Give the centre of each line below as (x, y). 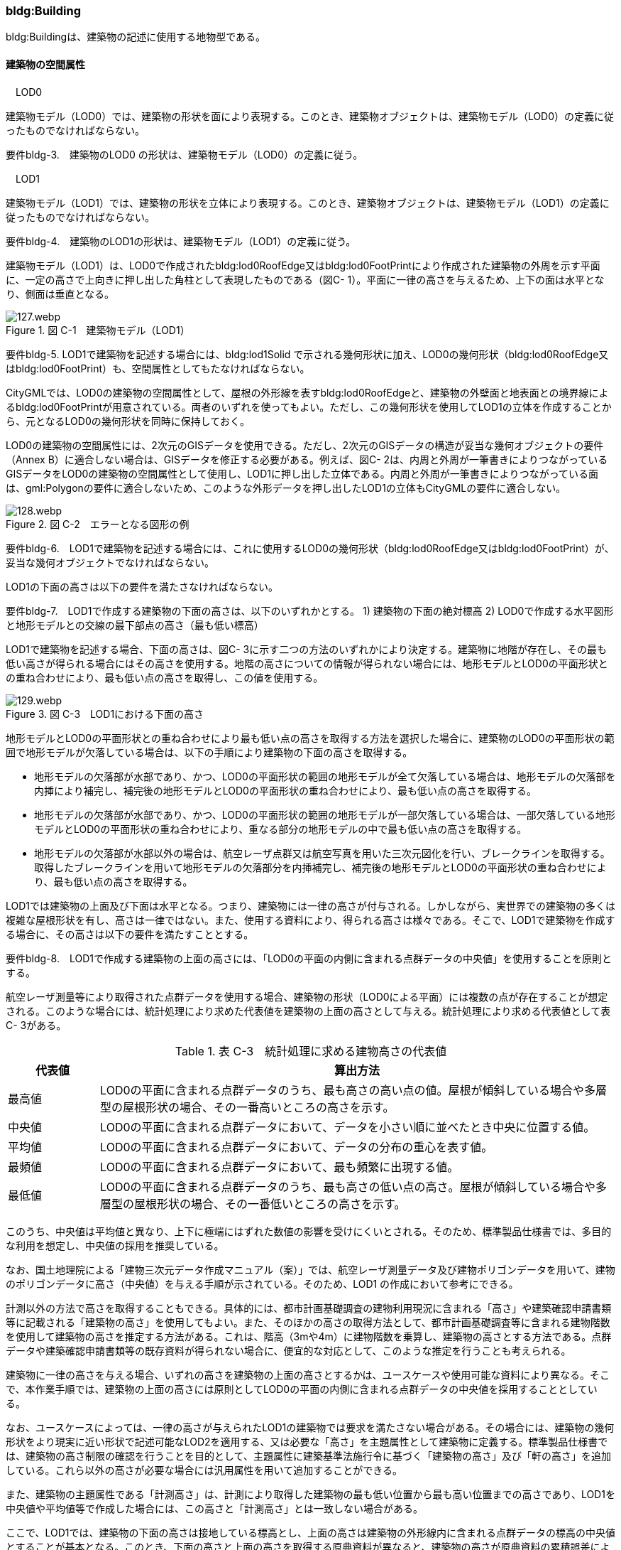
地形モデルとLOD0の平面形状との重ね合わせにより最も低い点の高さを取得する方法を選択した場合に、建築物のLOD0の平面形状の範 (310, 738)
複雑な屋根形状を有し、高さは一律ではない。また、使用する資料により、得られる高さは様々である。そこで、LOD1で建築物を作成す (310, 920)
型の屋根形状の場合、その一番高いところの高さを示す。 (247, 1107)
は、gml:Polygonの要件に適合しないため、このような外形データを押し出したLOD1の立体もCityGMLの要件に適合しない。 (286, 488)
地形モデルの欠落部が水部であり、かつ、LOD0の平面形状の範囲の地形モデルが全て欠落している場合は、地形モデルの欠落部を (325, 776)
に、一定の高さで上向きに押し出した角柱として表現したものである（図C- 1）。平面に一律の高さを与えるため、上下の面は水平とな (305, 279)
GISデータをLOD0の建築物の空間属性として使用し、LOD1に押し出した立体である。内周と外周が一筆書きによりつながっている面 (302, 473)
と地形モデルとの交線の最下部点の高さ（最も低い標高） (135, 625)
